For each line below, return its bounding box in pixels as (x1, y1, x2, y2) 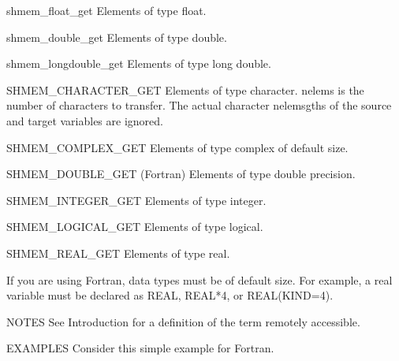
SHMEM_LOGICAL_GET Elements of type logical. (6, 218, 263, 235)
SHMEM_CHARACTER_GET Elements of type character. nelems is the (6, 81, 364, 98)
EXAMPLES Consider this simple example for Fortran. (6, 340, 274, 356)
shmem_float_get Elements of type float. (6, 2, 207, 18)
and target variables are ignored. (6, 112, 163, 128)
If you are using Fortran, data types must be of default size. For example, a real (6, 271, 393, 288)
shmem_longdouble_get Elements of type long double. (6, 55, 271, 72)
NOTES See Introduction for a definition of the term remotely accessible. (6, 313, 360, 329)
